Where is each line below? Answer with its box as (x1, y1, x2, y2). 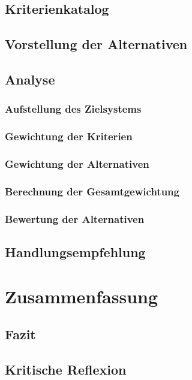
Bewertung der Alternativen (5, 211, 145, 226)
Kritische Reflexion (5, 360, 127, 378)
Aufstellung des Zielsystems (5, 101, 142, 116)
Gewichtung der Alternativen (5, 156, 149, 171)
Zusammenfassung (5, 284, 158, 308)
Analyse (5, 70, 55, 88)
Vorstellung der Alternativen (5, 35, 188, 53)
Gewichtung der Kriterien (5, 129, 133, 144)
